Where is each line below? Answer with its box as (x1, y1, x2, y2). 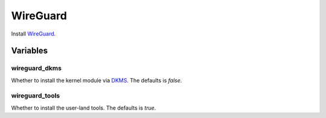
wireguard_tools (11, 92, 60, 100)
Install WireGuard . (11, 30, 56, 37)
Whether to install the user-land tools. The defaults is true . (11, 104, 156, 111)
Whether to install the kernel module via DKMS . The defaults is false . (11, 76, 182, 84)
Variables (11, 46, 48, 56)
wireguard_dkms (11, 64, 62, 72)
